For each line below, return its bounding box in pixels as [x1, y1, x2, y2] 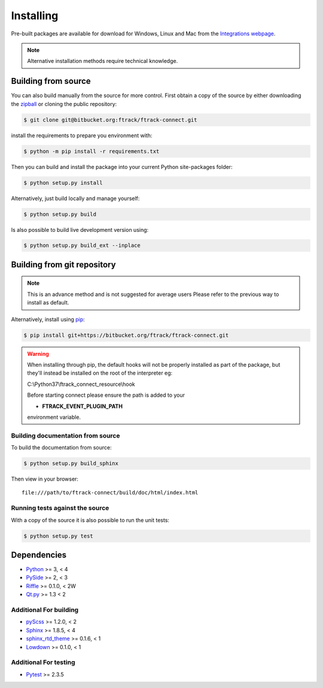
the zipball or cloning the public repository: [11, 100, 117, 107]
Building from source [11, 76, 91, 86]
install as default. [27, 299, 69, 306]
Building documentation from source [11, 431, 120, 440]
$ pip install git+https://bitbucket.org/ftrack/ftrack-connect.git [23, 331, 229, 339]
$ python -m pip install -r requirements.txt [23, 147, 160, 155]
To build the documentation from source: [11, 444, 112, 451]
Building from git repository [11, 259, 116, 270]
